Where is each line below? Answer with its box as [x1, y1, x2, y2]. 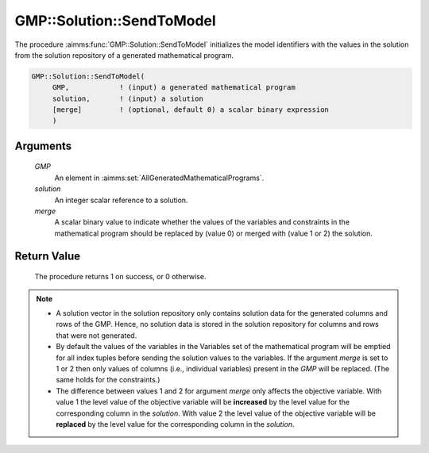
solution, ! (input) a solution [52, 94, 204, 103]
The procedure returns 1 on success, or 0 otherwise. [34, 272, 207, 282]
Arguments [14, 139, 72, 152]
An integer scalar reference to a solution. [54, 195, 188, 205]
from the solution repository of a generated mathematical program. [14, 50, 234, 60]
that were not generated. [56, 330, 137, 340]
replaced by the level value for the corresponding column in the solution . [56, 419, 295, 428]
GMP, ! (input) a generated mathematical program [52, 83, 296, 92]
